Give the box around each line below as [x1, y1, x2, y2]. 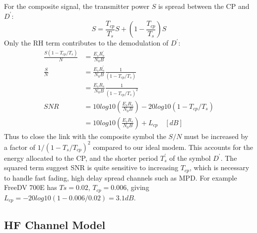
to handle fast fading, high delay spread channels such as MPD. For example [4, 172, 237, 183]
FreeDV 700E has [4, 182, 57, 192]
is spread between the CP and [158, 1, 250, 11]
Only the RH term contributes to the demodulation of [4, 38, 169, 48]
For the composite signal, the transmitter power [4, 1, 150, 11]
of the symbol [169, 152, 211, 163]
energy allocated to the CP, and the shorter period [4, 152, 158, 163]
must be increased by [184, 131, 249, 141]
